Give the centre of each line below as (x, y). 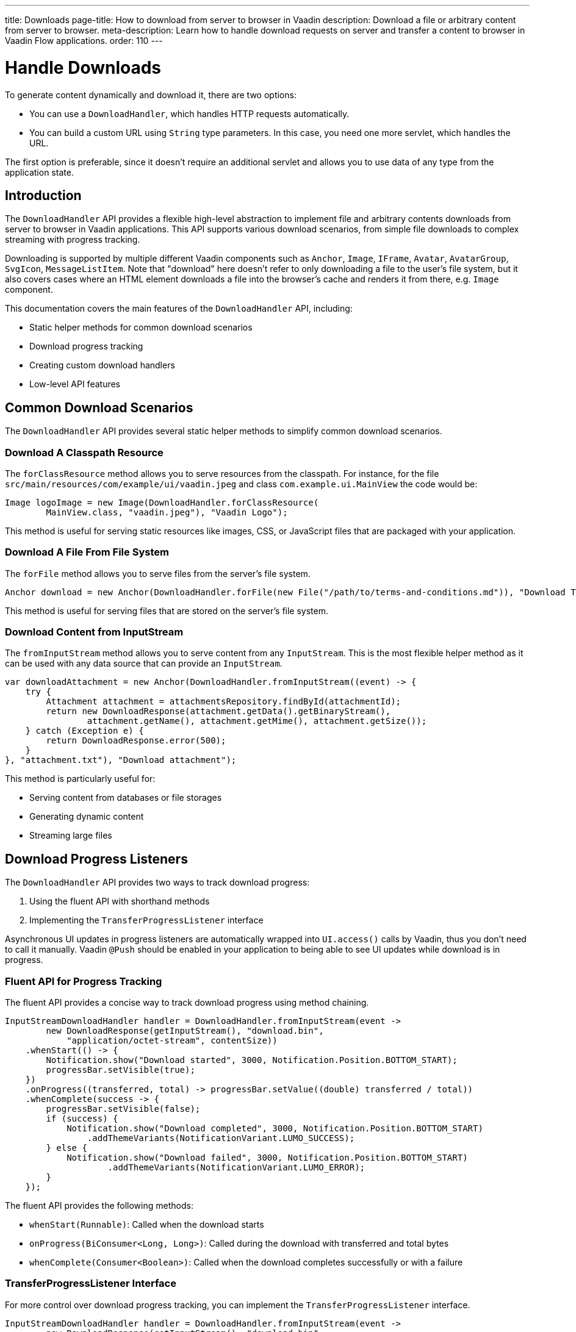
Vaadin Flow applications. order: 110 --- (84, 41)
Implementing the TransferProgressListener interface (146, 920)
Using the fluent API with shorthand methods (120, 901)
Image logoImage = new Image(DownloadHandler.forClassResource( (162, 502)
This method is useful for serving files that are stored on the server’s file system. (167, 610)
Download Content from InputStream (94, 632)
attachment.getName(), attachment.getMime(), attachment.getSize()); (257, 721)
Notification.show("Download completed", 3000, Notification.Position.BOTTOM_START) (275, 1129)
